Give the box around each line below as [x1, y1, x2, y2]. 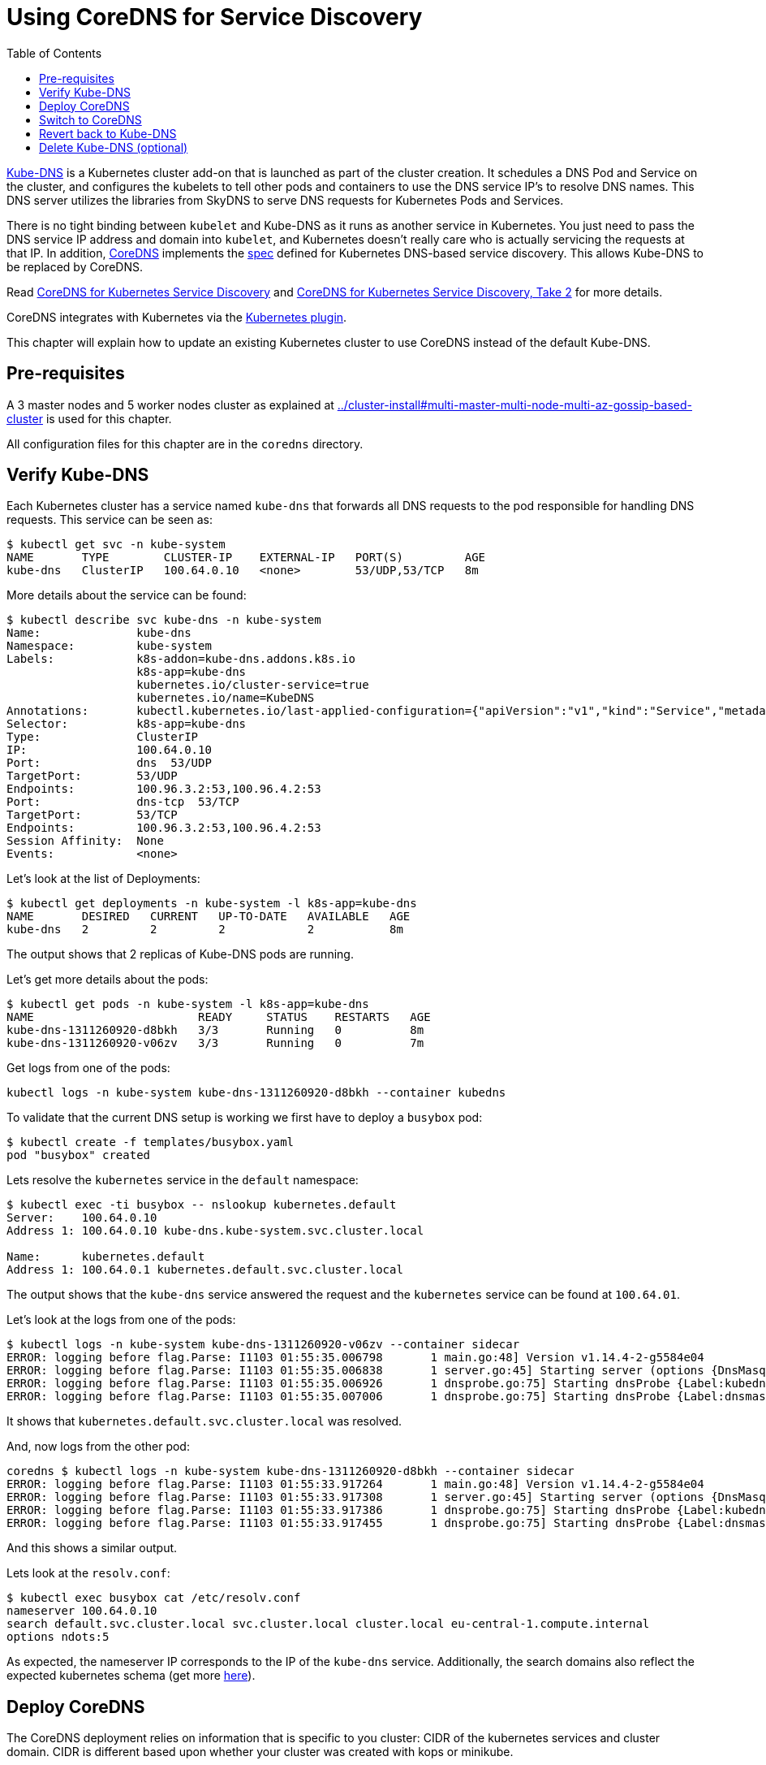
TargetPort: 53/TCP [6, 808, 178, 822]
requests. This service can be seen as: [6, 513, 213, 527]
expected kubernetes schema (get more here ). [6, 1668, 256, 1683]
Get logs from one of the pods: [6, 1061, 170, 1075]
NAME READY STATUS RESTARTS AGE [6, 1010, 431, 1024]
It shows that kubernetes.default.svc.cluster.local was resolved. [6, 1414, 402, 1429]
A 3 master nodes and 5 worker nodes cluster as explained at [6, 397, 334, 412]
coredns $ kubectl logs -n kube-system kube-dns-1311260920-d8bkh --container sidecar [6, 1464, 574, 1478]
